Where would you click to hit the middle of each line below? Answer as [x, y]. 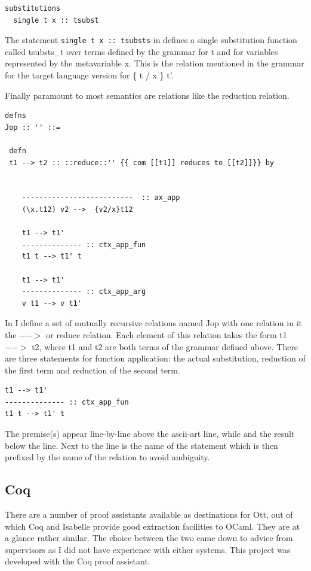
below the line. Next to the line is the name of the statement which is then [141, 445]
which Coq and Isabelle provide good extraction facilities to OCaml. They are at [153, 526]
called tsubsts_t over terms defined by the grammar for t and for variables [141, 51]
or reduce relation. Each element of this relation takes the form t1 [167, 334]
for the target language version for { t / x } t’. [89, 75]
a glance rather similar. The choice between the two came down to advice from [149, 538]
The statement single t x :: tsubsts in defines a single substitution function [151, 40]
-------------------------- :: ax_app [101, 198]
